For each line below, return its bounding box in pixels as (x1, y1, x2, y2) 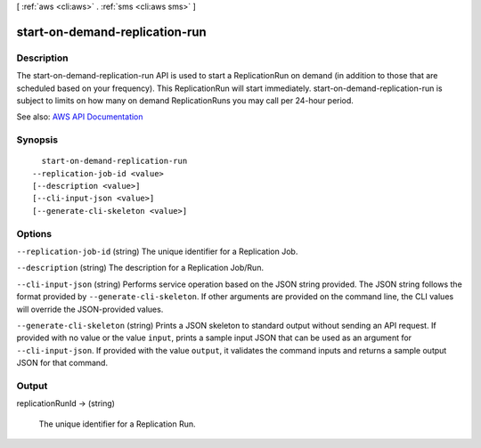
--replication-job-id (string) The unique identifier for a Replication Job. (16, 246, 298, 257)
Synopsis (16, 134, 58, 146)
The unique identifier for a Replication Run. (38, 419, 196, 429)
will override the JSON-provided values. (16, 304, 164, 314)
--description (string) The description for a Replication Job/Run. (16, 263, 265, 273)
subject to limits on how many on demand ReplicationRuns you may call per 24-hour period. (16, 94, 354, 106)
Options (16, 227, 53, 240)
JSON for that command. (16, 357, 109, 369)
